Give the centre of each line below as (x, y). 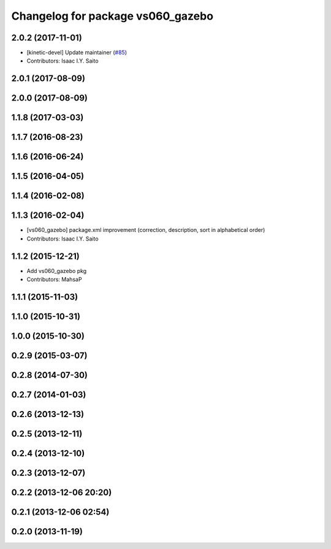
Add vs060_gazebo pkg (57, 271)
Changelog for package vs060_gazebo (112, 16)
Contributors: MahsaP (54, 280)
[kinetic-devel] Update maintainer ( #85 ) (77, 53)
